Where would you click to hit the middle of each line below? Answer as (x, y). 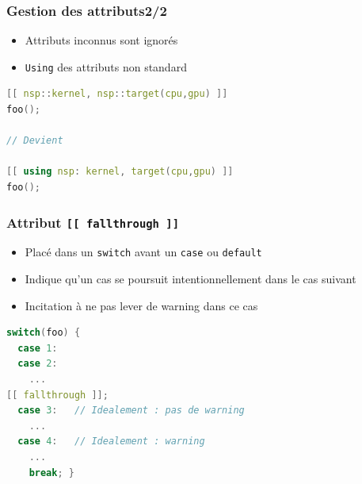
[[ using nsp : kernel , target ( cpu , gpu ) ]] (120, 172)
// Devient (35, 141)
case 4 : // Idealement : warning (111, 442)
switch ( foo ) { (44, 333)
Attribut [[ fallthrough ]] (93, 222)
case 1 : (38, 348)
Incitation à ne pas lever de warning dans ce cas (141, 305)
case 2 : (38, 364)
